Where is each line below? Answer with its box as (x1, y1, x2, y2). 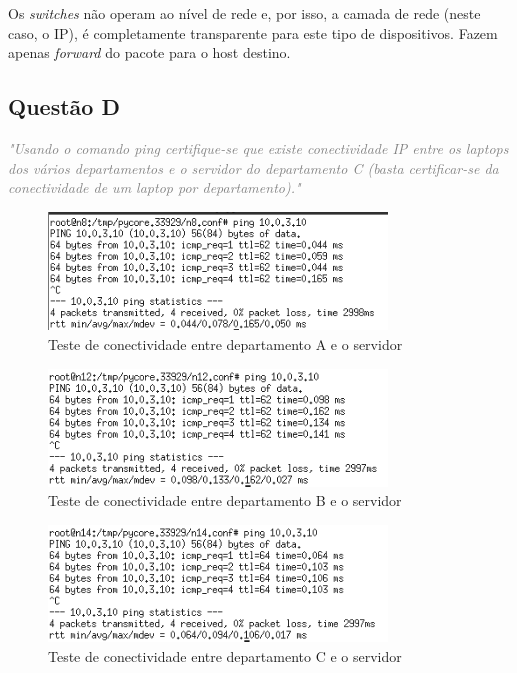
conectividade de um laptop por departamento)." (8, 177, 301, 198)
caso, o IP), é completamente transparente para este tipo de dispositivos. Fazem (8, 22, 498, 43)
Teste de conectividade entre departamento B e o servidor (48, 490, 402, 511)
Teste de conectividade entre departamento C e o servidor (48, 645, 402, 666)
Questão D (8, 91, 120, 122)
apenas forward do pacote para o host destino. (8, 42, 291, 63)
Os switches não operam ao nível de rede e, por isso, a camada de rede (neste (8, 3, 481, 23)
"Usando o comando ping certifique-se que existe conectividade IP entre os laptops (8, 137, 509, 158)
